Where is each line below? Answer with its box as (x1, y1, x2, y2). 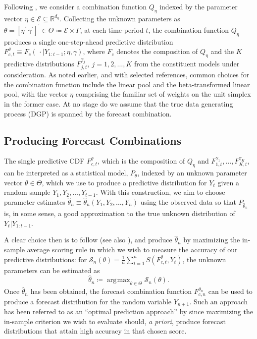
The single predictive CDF (4, 156, 85, 166)
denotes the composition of (116, 46, 198, 56)
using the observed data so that (140, 197, 236, 207)
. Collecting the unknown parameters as (59, 13, 180, 23)
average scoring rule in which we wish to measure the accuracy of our (27, 244, 238, 254)
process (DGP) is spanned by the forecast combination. (4, 108, 172, 118)
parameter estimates (4, 197, 65, 207)
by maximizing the (183, 234, 240, 245)
